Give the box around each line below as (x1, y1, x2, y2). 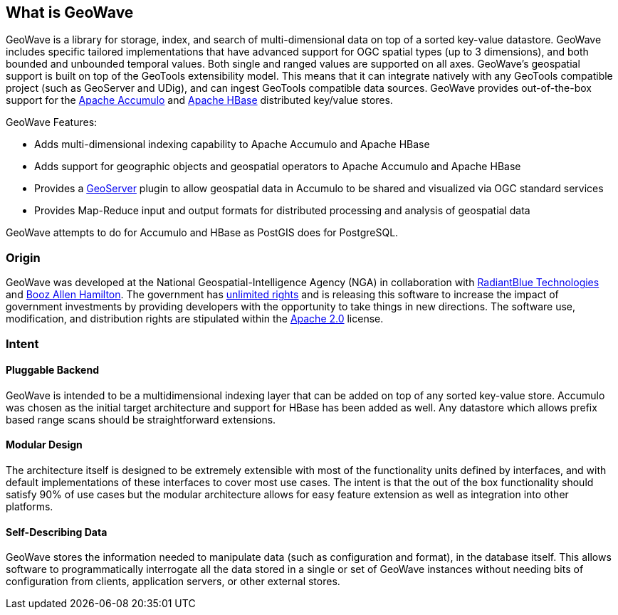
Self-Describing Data (6, 525, 108, 538)
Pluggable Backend (6, 364, 99, 377)
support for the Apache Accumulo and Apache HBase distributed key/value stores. (6, 94, 393, 107)
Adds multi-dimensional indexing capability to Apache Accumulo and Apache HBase (34, 138, 430, 151)
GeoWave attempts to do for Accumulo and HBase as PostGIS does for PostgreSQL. (6, 226, 399, 239)
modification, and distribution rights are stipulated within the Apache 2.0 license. (6, 312, 384, 325)
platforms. (6, 500, 53, 512)
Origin (6, 250, 41, 265)
